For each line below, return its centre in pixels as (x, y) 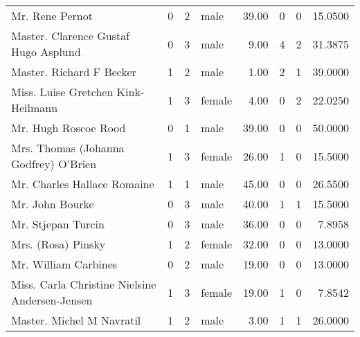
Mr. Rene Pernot (52, 16)
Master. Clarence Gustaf (71, 36)
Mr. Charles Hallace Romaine (83, 184)
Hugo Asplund (46, 52)
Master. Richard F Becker (74, 72)
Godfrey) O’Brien (54, 164)
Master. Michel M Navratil (76, 320)
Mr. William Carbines (64, 264)
